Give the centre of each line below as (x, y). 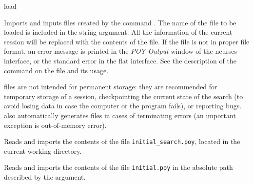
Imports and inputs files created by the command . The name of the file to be (120, 22)
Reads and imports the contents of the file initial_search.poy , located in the (122, 141)
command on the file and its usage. (56, 70)
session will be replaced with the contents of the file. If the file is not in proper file (127, 41)
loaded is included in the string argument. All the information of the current (118, 32)
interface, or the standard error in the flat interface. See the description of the (120, 60)
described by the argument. (45, 177)
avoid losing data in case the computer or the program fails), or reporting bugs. (123, 106)
